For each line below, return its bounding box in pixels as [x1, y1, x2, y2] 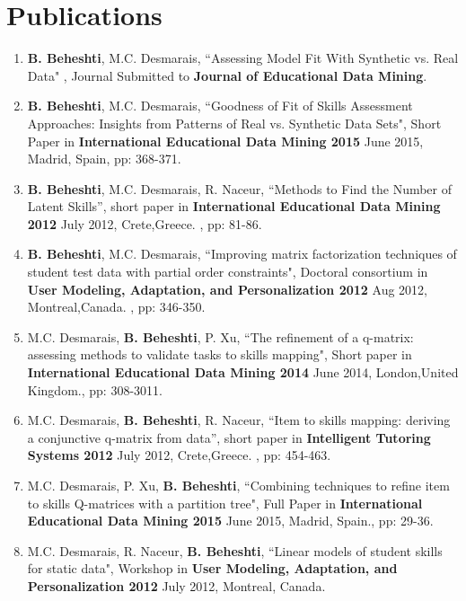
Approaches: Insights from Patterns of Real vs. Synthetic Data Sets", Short [27, 113, 442, 132]
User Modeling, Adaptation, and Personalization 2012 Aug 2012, [27, 279, 427, 298]
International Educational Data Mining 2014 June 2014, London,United [27, 363, 459, 382]
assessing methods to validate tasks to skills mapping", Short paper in [27, 345, 412, 364]
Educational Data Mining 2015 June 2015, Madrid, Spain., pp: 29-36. [27, 511, 434, 530]
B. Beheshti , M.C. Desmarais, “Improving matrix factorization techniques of [27, 244, 457, 263]
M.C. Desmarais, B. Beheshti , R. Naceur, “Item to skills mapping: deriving [27, 411, 451, 429]
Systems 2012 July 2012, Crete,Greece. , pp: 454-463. [27, 446, 331, 464]
